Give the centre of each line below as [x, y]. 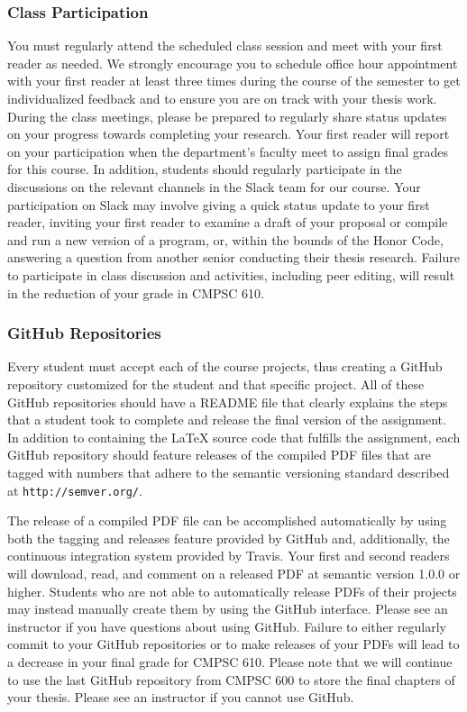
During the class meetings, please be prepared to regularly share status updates [227, 116]
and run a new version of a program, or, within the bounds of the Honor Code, [225, 239]
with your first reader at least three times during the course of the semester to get [234, 81]
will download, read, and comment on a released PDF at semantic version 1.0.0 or [234, 573]
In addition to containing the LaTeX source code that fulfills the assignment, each [234, 437]
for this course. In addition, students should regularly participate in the [205, 169]
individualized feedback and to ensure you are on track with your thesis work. [222, 98]
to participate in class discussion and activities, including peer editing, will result [231, 274]
